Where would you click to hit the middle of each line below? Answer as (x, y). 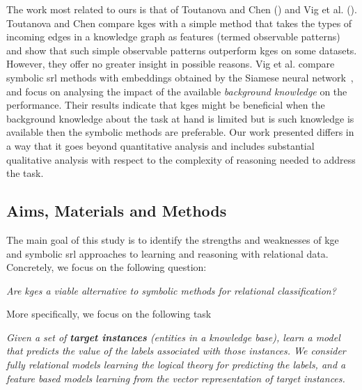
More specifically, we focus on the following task (109, 314)
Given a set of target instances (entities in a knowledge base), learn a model (173, 337)
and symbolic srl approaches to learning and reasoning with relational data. (167, 253)
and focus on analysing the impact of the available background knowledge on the (177, 91)
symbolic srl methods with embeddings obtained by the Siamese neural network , (180, 77)
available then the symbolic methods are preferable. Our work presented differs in (180, 132)
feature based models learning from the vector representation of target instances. (176, 378)
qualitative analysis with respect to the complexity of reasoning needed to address (181, 159)
